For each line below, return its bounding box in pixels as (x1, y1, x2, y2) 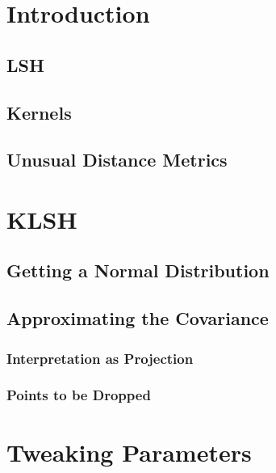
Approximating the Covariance (6, 306, 269, 331)
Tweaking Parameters (6, 435, 252, 468)
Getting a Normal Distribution (6, 258, 270, 283)
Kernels (6, 99, 72, 125)
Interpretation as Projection (6, 348, 194, 368)
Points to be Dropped (6, 385, 151, 405)
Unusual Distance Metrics (6, 147, 228, 172)
